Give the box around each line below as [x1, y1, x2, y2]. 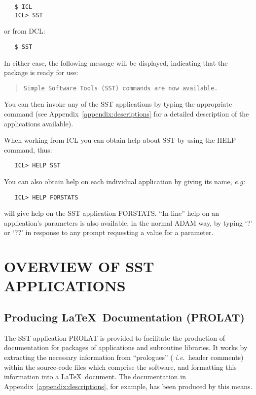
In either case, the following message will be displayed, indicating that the [4, 57, 228, 68]
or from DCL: [4, 26, 45, 36]
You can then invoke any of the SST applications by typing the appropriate [4, 99, 232, 109]
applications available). [4, 118, 73, 128]
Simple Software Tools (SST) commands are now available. [23, 84, 218, 92]
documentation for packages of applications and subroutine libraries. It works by [4, 342, 248, 353]
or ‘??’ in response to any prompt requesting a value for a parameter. [4, 227, 214, 237]
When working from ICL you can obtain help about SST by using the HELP [4, 135, 236, 145]
